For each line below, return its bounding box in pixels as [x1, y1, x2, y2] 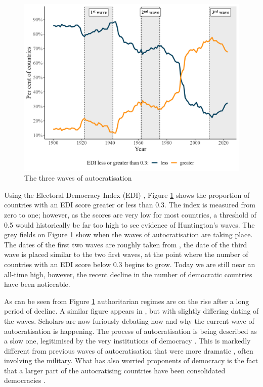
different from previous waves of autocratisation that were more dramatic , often [4, 345, 253, 356]
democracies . [4, 375, 46, 385]
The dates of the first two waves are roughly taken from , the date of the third [4, 239, 247, 249]
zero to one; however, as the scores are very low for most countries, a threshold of [4, 209, 256, 220]
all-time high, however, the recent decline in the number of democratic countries [4, 269, 252, 279]
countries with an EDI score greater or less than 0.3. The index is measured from [4, 199, 255, 210]
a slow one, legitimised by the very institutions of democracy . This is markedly [4, 335, 251, 346]
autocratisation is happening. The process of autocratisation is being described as [4, 325, 257, 336]
